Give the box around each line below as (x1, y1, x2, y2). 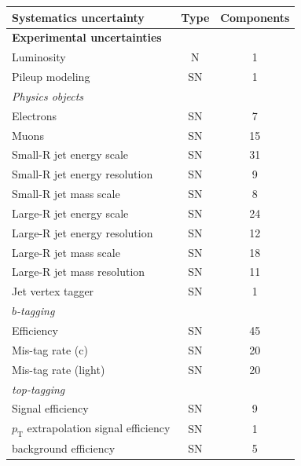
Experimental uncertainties (12, 29, 162, 46)
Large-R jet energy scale (12, 204, 129, 221)
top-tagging (12, 380, 65, 397)
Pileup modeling (12, 68, 90, 85)
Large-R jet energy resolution (12, 224, 153, 240)
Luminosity (12, 49, 66, 65)
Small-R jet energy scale (12, 146, 129, 163)
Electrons (12, 107, 57, 123)
